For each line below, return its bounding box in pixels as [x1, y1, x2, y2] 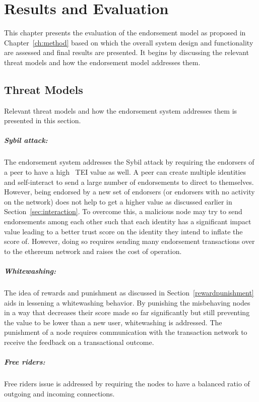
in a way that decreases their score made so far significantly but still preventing [4, 307, 250, 318]
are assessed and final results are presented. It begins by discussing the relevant [4, 47, 249, 58]
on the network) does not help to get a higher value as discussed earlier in [4, 196, 232, 207]
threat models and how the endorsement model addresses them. [4, 57, 201, 67]
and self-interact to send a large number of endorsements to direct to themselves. [4, 176, 254, 187]
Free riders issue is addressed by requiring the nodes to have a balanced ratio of [4, 378, 250, 389]
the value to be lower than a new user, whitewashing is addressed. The [4, 317, 222, 327]
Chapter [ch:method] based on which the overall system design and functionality [4, 37, 253, 47]
